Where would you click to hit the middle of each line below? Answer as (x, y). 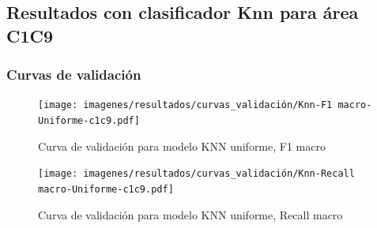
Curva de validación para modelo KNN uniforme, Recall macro (190, 214)
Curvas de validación (74, 75)
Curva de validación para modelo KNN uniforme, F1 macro (182, 146)
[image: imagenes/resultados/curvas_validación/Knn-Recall (196, 174)
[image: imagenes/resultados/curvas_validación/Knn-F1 (185, 105)
